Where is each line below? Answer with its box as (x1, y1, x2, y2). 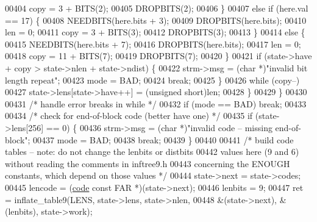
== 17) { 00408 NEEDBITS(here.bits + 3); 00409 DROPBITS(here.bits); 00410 (5, 13, 307, 26)
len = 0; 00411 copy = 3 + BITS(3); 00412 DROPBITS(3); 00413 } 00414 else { (5, 26, 305, 38)
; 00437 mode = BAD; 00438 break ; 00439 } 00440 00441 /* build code (27, 133, 294, 146)
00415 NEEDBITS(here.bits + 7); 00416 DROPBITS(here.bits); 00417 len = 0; (5, 37, 301, 50)
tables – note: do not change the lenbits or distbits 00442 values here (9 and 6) (5, 145, 299, 158)
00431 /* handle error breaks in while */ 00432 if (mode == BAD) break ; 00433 (5, 97, 307, 110)
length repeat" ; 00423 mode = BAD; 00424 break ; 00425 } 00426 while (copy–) (5, 73, 300, 86)
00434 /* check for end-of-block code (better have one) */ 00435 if (5, 109, 253, 122)
